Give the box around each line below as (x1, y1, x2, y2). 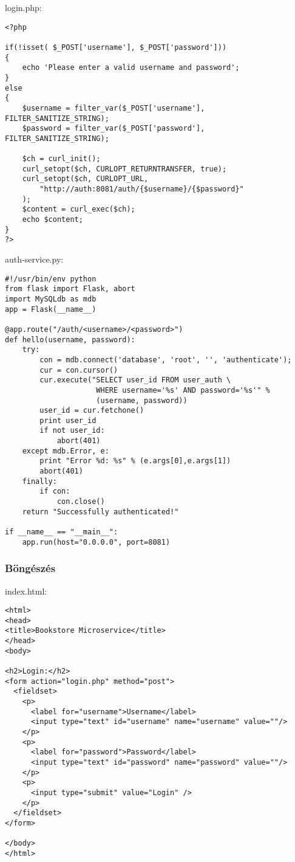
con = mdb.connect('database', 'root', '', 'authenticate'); (39, 355, 292, 364)
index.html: (5, 584, 47, 597)
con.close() (56, 497, 105, 506)
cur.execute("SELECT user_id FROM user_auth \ (39, 376, 231, 385)
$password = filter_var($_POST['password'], (22, 124, 205, 133)
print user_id (39, 416, 97, 425)
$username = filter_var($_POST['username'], (22, 103, 205, 112)
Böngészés (5, 560, 56, 576)
